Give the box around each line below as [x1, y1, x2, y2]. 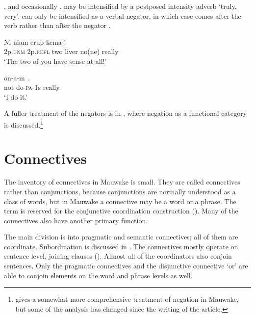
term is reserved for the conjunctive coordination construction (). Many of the [4, 206, 238, 216]
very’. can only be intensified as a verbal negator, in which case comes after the [4, 10, 241, 21]
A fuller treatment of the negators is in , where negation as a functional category [4, 108, 247, 118]
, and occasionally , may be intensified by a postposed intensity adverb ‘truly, [4, 1, 237, 11]
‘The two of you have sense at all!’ [4, 55, 107, 66]
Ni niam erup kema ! [4, 36, 66, 47]
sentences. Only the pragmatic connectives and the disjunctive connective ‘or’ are [4, 261, 248, 271]
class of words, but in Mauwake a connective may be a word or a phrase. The [4, 196, 236, 206]
